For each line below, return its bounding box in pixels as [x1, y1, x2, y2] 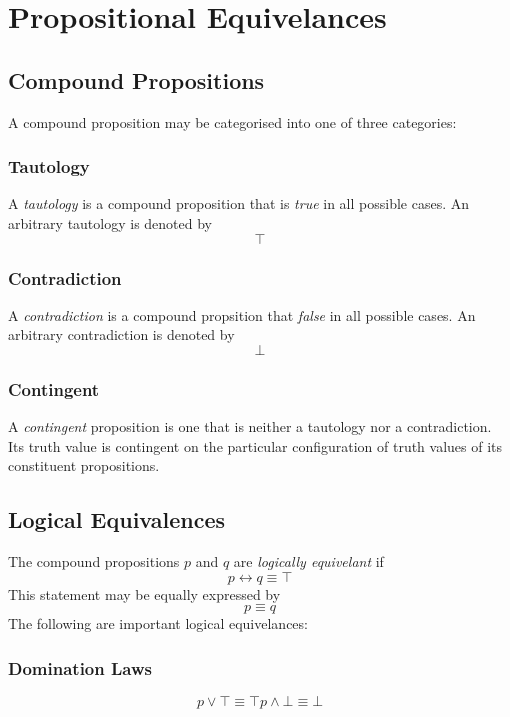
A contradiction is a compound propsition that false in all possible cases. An [8, 304, 476, 325]
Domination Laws [8, 655, 152, 680]
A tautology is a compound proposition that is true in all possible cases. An [8, 193, 469, 214]
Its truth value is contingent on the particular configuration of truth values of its [8, 435, 503, 456]
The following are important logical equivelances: [8, 613, 308, 634]
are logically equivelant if [233, 551, 384, 572]
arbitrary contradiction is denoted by [8, 324, 235, 345]
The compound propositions [8, 551, 180, 572]
